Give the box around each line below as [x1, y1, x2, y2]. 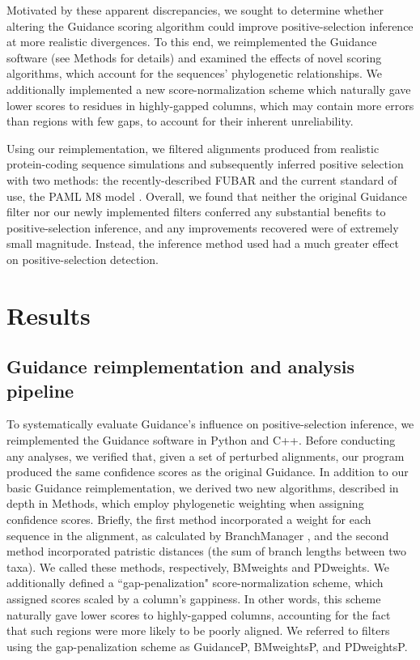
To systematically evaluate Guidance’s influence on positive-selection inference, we [6, 415, 414, 432]
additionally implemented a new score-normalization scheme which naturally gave [6, 80, 411, 97]
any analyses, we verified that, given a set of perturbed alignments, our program [6, 447, 405, 464]
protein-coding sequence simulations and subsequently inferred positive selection [6, 155, 404, 172]
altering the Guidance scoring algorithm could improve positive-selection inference [6, 17, 414, 34]
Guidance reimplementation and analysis [6, 354, 354, 379]
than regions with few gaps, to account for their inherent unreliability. [6, 113, 354, 130]
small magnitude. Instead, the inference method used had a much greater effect [6, 235, 399, 252]
